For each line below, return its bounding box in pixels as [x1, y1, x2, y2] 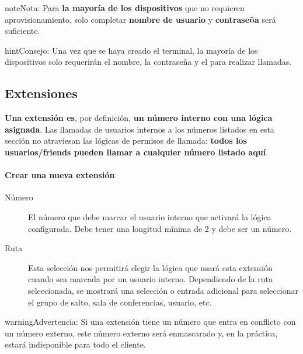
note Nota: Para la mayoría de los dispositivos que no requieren [5, 2, 245, 13]
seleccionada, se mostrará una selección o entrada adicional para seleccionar [28, 284, 298, 296]
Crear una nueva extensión [5, 169, 115, 181]
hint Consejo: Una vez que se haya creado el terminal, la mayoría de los [5, 44, 258, 56]
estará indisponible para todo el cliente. [5, 338, 146, 350]
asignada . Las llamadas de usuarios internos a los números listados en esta [5, 123, 274, 135]
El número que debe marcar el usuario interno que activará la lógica [28, 210, 271, 223]
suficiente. [5, 25, 40, 37]
